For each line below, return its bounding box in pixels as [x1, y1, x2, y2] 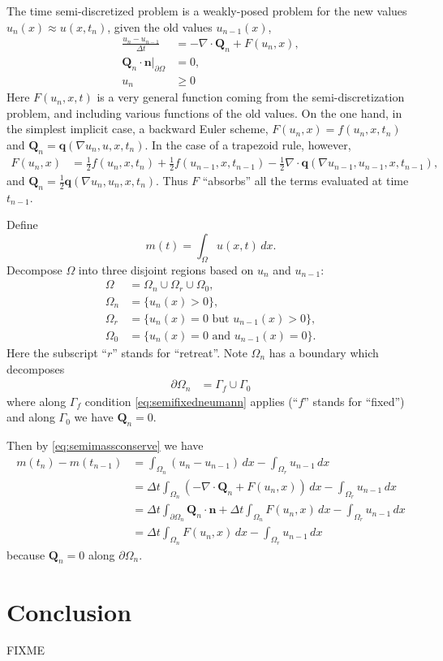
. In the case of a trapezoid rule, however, [144, 136, 351, 153]
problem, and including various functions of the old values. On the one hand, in [6, 104, 402, 121]
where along [6, 392, 67, 409]
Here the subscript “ [6, 343, 107, 361]
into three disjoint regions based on [78, 261, 254, 278]
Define [6, 216, 38, 233]
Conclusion [6, 594, 132, 628]
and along [6, 408, 55, 426]
